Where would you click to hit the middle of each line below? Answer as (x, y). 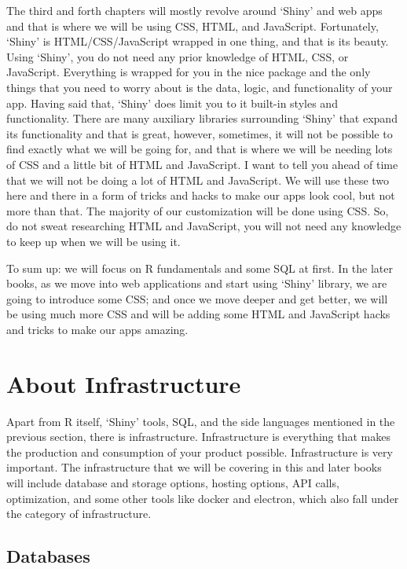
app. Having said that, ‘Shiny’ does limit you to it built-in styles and (172, 103)
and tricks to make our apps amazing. (97, 329)
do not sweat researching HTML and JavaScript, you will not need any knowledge (204, 226)
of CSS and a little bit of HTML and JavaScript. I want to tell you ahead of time (202, 164)
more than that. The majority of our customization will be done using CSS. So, (198, 210)
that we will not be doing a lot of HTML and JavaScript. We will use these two (198, 180)
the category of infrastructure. (79, 514)
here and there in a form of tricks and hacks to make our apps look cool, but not (201, 195)
